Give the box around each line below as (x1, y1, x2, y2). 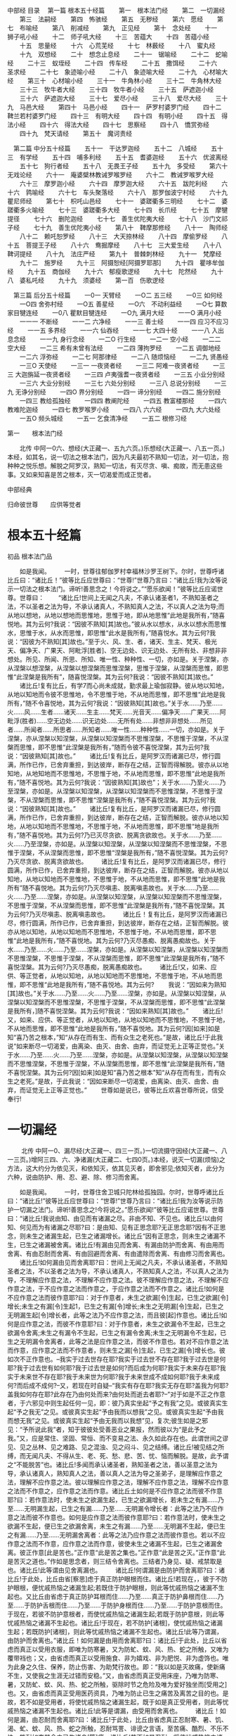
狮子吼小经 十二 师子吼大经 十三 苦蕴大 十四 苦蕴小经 (7, 32, 209, 41)
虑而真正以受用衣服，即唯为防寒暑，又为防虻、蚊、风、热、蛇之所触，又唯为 (7, 1645, 229, 1653)
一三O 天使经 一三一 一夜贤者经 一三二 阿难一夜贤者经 (19, 362, 199, 369)
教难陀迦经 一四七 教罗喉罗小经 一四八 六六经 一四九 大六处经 (7, 405, 221, 414)
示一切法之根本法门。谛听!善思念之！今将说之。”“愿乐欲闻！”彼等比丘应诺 (7, 585, 218, 593)
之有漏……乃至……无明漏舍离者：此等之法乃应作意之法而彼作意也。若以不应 (7, 1531, 226, 1539)
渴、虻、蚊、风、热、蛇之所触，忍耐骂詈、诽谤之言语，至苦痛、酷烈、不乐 (7, 1724, 223, 1732)
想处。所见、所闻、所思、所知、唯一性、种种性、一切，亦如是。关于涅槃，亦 (7, 655, 229, 663)
